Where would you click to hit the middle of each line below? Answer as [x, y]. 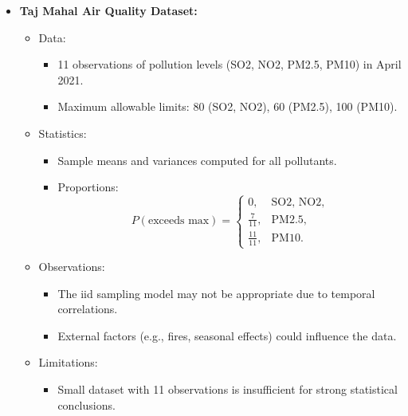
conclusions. [86, 404]
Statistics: [63, 133]
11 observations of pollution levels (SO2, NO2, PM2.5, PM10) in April [229, 64]
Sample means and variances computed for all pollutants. [197, 160]
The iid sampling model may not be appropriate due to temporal [216, 293]
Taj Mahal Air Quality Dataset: [108, 10]
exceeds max [178, 221]
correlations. [88, 309]
